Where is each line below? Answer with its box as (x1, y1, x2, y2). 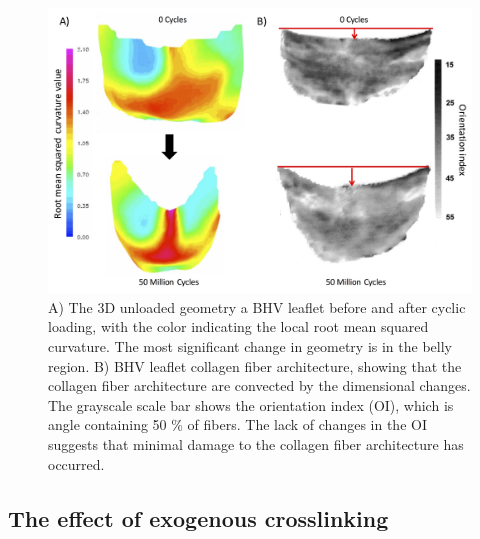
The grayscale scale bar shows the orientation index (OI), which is (48, 394, 454, 415)
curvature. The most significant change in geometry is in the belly (48, 336, 452, 357)
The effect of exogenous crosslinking (8, 502, 389, 533)
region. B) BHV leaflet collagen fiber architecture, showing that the (48, 355, 462, 376)
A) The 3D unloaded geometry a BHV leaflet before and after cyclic (48, 296, 466, 317)
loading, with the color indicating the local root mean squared (48, 316, 429, 337)
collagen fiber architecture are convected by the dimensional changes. (48, 375, 471, 396)
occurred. (48, 453, 105, 474)
